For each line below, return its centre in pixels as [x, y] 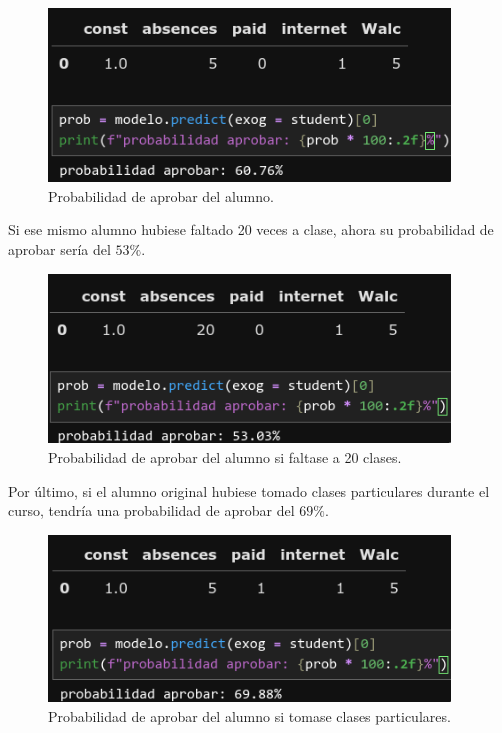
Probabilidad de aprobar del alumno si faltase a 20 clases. [225, 456]
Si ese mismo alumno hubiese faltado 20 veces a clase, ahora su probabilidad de [251, 229]
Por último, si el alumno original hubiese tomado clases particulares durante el [249, 490]
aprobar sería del [59, 248]
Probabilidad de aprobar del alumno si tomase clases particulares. [249, 715]
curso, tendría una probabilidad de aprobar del [151, 510]
